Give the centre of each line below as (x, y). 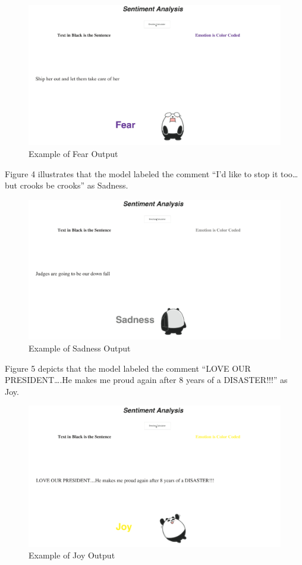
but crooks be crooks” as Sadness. (67, 185)
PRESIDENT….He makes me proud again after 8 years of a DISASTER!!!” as (146, 380)
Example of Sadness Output (80, 348)
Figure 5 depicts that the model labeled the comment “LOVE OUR (128, 368)
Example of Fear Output (73, 154)
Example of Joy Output (72, 555)
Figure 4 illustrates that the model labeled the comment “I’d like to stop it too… (152, 173)
